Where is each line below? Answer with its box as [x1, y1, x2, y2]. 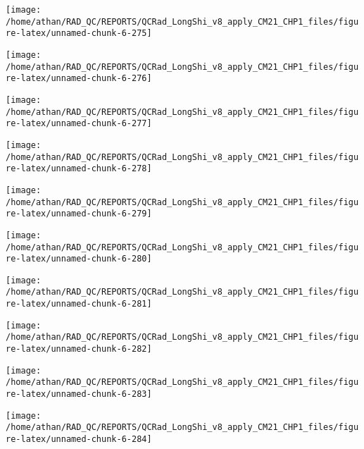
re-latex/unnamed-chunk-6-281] [6, 299, 152, 309]
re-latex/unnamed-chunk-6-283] [6, 389, 152, 400]
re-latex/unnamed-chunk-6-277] [6, 118, 152, 129]
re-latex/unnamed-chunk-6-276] [6, 73, 152, 84]
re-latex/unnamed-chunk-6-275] [6, 28, 152, 39]
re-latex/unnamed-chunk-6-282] [6, 344, 152, 355]
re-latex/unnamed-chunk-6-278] [6, 164, 152, 174]
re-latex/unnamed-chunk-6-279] [6, 209, 152, 219]
